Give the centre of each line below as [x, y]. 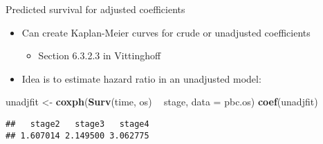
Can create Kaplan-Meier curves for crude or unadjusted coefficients [166, 32]
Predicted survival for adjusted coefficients [95, 9]
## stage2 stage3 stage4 [77, 124]
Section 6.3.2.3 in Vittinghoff [100, 55]
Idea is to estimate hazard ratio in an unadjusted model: [141, 78]
